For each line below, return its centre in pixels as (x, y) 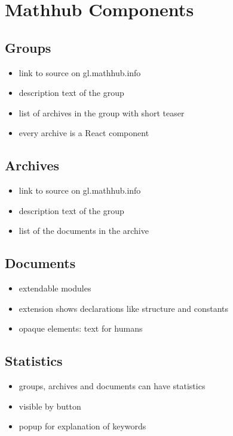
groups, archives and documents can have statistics (112, 386)
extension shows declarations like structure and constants (124, 308)
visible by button (50, 406)
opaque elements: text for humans (81, 328)
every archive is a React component (84, 133)
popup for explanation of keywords (82, 426)
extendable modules (55, 288)
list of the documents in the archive (84, 231)
